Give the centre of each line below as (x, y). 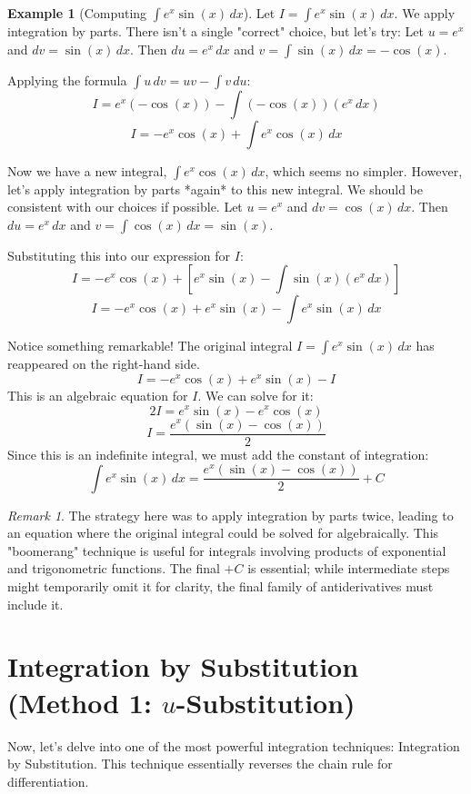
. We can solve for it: (256, 395)
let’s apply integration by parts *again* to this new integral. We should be (215, 189)
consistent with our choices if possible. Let (125, 207)
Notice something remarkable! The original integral (150, 346)
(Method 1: (80, 702)
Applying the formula (67, 79)
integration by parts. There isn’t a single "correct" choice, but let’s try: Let (216, 31)
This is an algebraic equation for (98, 395)
